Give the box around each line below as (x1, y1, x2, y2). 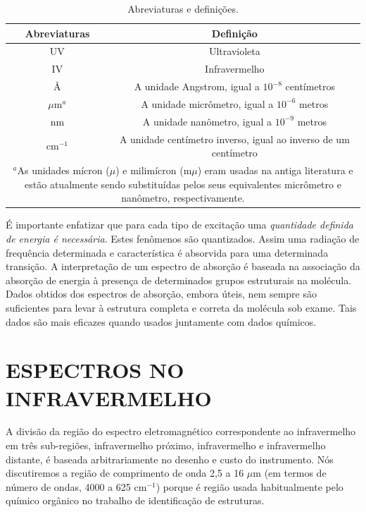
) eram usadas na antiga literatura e (197, 163, 353, 178)
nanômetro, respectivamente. (121, 190, 245, 205)
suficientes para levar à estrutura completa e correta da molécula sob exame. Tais (6, 300, 357, 315)
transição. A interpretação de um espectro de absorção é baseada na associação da (6, 259, 360, 274)
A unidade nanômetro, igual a (142, 114, 272, 128)
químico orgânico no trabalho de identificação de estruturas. (6, 493, 265, 508)
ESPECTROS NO (6, 355, 184, 384)
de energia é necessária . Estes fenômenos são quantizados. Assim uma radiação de (6, 231, 360, 245)
